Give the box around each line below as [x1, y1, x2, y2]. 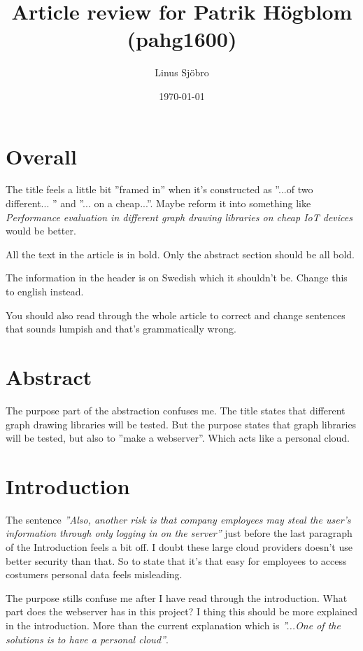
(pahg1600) [127, 24, 237, 53]
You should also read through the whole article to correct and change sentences [6, 307, 346, 322]
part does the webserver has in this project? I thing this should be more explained [6, 604, 358, 619]
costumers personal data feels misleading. [6, 567, 183, 582]
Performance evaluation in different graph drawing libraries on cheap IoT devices [6, 209, 353, 224]
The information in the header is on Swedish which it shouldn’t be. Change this [6, 270, 348, 285]
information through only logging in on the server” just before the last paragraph [6, 526, 353, 540]
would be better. [6, 223, 76, 238]
